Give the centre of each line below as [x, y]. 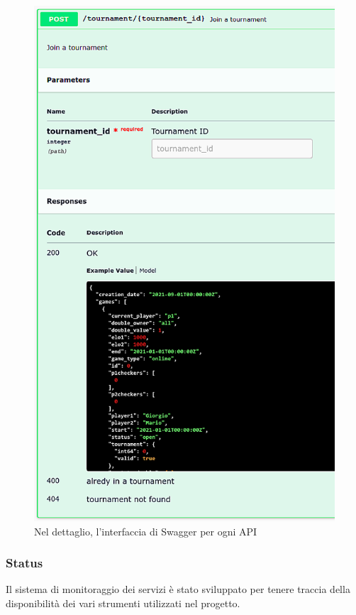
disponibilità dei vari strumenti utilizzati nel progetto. [123, 603]
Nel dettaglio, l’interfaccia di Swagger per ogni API [146, 531]
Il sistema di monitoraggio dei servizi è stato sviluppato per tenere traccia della [178, 589]
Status [24, 563]
